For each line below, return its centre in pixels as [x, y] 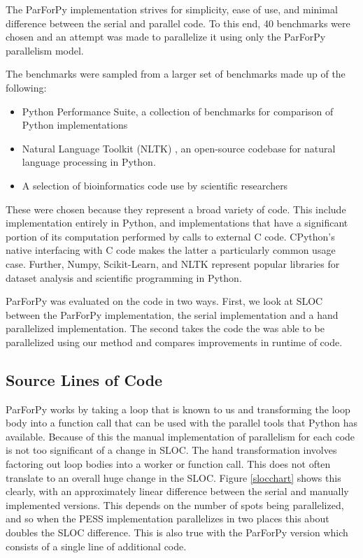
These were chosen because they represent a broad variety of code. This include [176, 209]
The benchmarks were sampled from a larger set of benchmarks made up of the [176, 74]
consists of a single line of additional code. [96, 546]
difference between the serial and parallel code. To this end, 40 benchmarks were [178, 23]
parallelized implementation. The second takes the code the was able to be [165, 328]
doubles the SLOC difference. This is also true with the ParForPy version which [177, 532]
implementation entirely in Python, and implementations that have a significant [177, 223]
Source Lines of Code [84, 379]
